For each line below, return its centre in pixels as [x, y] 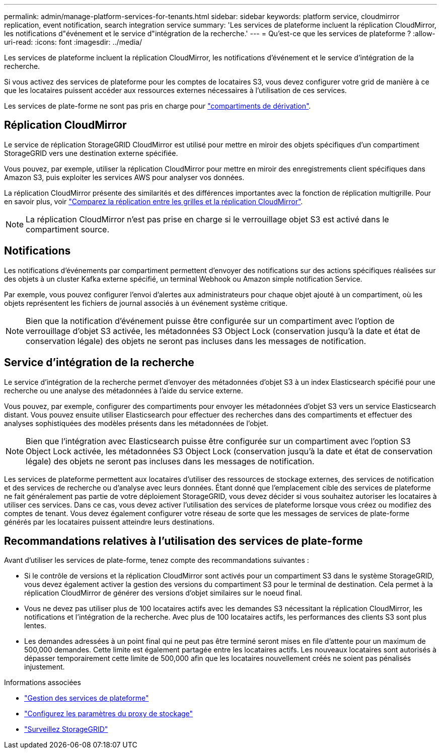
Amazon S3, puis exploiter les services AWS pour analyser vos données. [124, 177]
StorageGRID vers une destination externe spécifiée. [91, 153]
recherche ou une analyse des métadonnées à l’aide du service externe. [124, 390]
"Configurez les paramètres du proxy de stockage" [109, 714]
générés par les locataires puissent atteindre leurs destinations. [109, 522]
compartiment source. [67, 229]
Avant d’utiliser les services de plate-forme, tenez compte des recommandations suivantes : [157, 560]
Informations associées [43, 683]
